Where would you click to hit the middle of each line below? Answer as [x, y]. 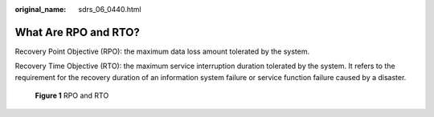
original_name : [41, 9]
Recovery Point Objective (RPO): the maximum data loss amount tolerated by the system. [162, 51]
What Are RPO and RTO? [78, 32]
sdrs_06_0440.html [110, 9]
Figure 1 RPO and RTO [72, 95]
